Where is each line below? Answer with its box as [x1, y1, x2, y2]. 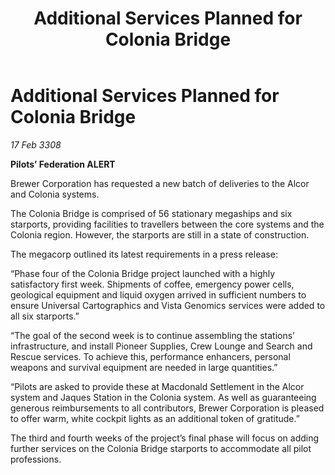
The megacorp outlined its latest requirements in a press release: [10, 248, 278, 260]
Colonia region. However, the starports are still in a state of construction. [10, 228, 310, 241]
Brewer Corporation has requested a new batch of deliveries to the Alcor [10, 177, 310, 189]
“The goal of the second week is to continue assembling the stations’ [10, 329, 295, 341]
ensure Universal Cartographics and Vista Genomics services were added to [10, 299, 326, 311]
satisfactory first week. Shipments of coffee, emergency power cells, [10, 278, 295, 290]
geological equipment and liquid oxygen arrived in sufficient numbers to [10, 288, 307, 301]
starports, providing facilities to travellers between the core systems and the [10, 218, 325, 230]
